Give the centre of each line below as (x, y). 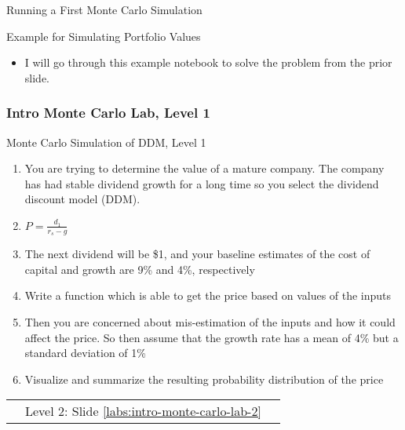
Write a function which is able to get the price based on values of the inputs (208, 295)
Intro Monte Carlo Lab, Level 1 (108, 113)
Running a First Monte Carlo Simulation (104, 9)
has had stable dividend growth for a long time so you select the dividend (202, 183)
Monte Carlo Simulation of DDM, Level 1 (106, 142)
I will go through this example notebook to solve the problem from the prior (208, 62)
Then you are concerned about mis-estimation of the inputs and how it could (210, 321)
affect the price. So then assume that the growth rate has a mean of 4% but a (212, 337)
